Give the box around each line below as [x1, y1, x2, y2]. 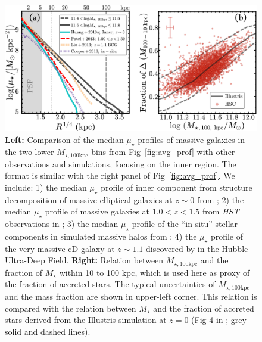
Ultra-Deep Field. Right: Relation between [5, 254, 164, 266]
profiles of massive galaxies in [138, 133, 245, 145]
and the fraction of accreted [153, 301, 254, 314]
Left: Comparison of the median [5, 133, 124, 145]
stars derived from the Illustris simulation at [5, 313, 167, 326]
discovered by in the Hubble [146, 242, 248, 254]
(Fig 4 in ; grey [191, 313, 247, 326]
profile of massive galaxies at [45, 205, 150, 217]
